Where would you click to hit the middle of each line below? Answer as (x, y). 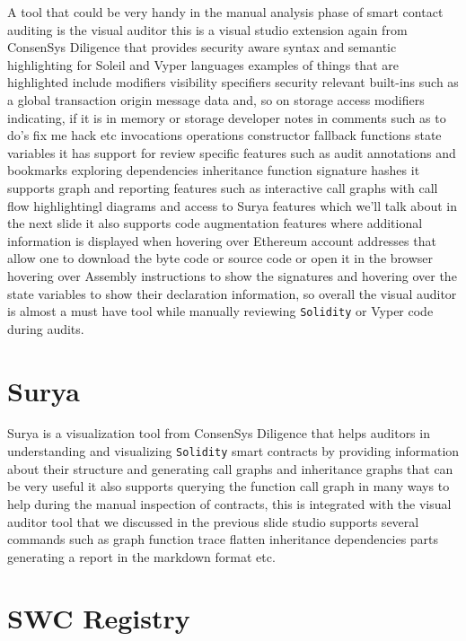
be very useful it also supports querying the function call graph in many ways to (229, 486)
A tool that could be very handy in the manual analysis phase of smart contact (225, 12)
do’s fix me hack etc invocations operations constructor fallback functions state (224, 135)
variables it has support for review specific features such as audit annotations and (232, 152)
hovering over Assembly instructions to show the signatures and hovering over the (232, 275)
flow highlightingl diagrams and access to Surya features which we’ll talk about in (232, 205)
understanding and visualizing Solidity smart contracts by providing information (233, 451)
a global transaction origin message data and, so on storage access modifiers (216, 99)
